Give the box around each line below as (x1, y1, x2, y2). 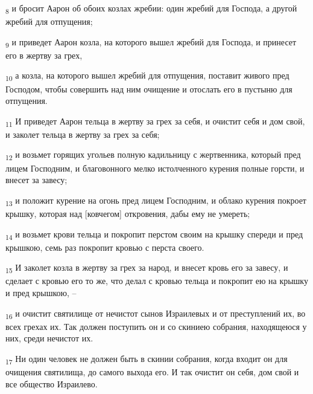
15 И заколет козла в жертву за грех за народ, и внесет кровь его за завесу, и (5, 261, 288, 276)
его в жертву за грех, (5, 48, 83, 61)
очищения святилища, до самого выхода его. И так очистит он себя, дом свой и (5, 365, 299, 378)
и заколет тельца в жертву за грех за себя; (5, 128, 160, 140)
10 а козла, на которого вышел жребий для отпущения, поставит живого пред (5, 69, 289, 83)
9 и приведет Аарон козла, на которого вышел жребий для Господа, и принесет (5, 35, 297, 50)
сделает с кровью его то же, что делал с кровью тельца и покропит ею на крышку (5, 274, 308, 287)
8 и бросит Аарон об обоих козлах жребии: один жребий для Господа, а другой (5, 2, 297, 16)
